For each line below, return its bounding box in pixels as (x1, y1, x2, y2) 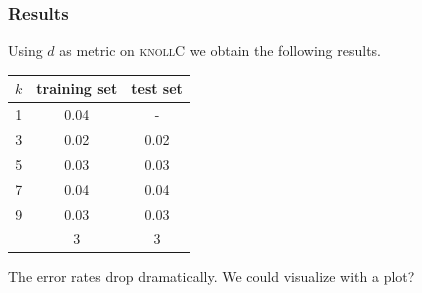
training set (36, 78, 118, 99)
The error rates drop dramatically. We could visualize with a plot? (8, 266, 415, 287)
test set (131, 78, 183, 99)
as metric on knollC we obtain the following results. (59, 40, 381, 61)
